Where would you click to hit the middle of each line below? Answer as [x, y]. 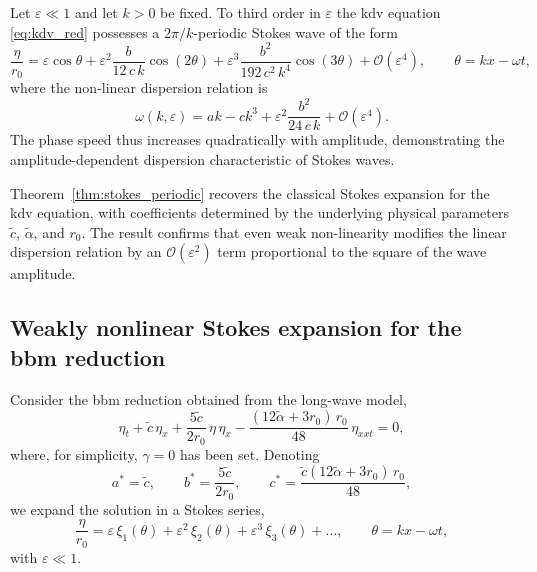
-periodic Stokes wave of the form [296, 31]
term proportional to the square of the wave [352, 251]
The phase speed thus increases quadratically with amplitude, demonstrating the [257, 139]
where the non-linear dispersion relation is [139, 87]
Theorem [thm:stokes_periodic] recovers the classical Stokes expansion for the [250, 192]
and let [96, 12]
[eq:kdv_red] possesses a [85, 31]
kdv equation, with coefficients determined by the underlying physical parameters [259, 212]
